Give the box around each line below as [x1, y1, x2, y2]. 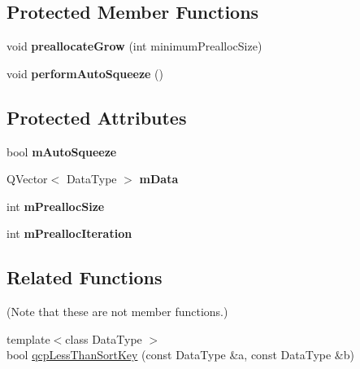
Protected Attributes [7, 104, 187, 130]
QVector [7, 170, 48, 187]
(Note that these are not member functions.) [7, 303, 228, 320]
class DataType [65, 330, 142, 347]
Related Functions [7, 265, 163, 290]
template [7, 330, 50, 347]
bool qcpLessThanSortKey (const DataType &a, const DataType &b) [7, 346, 354, 363]
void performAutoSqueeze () [7, 64, 163, 81]
